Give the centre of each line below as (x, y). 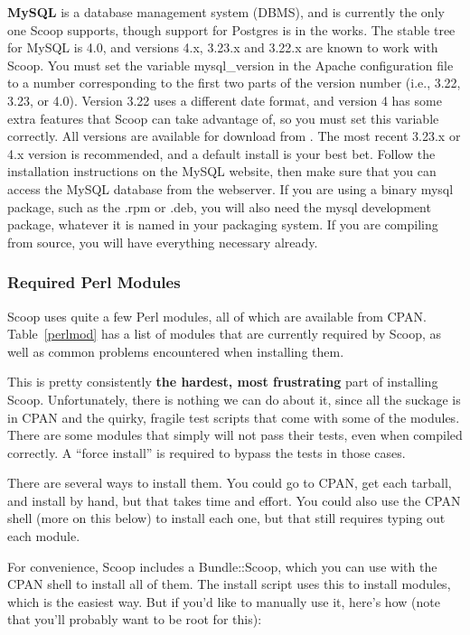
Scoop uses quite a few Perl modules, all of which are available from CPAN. (217, 316)
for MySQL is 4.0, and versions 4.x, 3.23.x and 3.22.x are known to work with (223, 47)
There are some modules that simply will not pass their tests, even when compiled (235, 435)
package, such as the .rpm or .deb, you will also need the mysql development (219, 206)
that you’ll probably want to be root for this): (135, 619)
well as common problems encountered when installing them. (176, 351)
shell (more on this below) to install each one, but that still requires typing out (226, 518)
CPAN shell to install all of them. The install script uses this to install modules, (229, 584)
